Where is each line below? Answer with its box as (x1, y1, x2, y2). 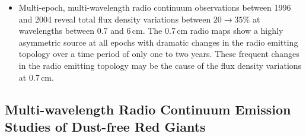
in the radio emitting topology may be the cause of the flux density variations (18, 59, 302, 71)
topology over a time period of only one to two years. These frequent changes (18, 47, 299, 60)
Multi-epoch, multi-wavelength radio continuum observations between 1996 (18, 1, 291, 13)
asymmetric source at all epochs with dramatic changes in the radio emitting (18, 36, 298, 48)
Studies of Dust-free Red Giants (5, 117, 206, 135)
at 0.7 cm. (18, 71, 54, 83)
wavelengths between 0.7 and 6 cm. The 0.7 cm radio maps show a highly (18, 24, 283, 37)
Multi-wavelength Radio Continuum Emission (5, 100, 291, 118)
